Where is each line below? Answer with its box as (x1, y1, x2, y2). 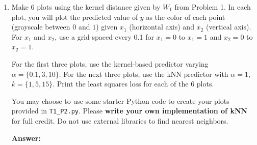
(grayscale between (11, 21, 70, 32)
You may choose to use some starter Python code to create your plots (11, 95, 229, 106)
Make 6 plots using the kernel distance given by (11, 2, 161, 12)
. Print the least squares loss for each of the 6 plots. (53, 78, 214, 89)
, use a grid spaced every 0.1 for (55, 31, 154, 42)
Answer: (11, 132, 41, 143)
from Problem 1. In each (174, 2, 251, 12)
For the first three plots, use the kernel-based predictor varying (11, 58, 209, 69)
